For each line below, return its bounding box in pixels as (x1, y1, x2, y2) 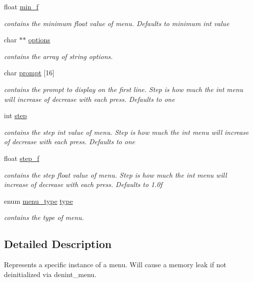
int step (4, 110, 27, 121)
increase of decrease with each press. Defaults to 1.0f (4, 179, 163, 189)
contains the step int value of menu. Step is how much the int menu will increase (4, 126, 249, 137)
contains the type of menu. (4, 212, 84, 222)
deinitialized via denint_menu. (4, 269, 97, 279)
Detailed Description (4, 236, 112, 251)
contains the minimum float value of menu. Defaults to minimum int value (4, 18, 229, 28)
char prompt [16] (4, 67, 55, 78)
